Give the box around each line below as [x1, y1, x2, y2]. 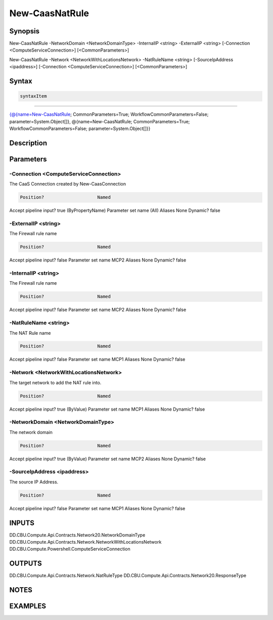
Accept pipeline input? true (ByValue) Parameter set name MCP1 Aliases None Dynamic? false [9, 406, 205, 412]
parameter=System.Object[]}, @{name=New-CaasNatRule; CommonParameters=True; [9, 118, 190, 124]
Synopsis [9, 27, 40, 35]
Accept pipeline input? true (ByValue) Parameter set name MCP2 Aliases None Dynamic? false [9, 456, 206, 462]
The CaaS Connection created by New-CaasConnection [9, 181, 126, 187]
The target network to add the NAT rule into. [9, 379, 102, 385]
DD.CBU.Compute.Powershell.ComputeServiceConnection [9, 546, 131, 552]
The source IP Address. [9, 478, 59, 485]
